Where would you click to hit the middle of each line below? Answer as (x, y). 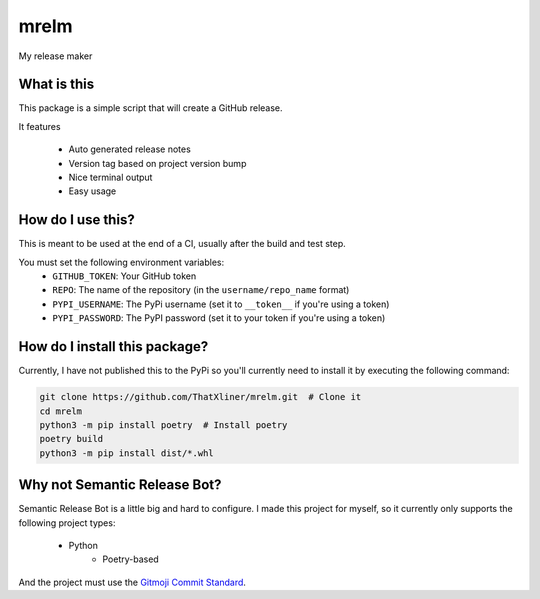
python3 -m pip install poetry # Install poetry (163, 424)
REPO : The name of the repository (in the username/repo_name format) (201, 290)
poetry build (71, 439)
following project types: (67, 522)
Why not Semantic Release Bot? (120, 485)
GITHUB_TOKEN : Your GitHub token (124, 276)
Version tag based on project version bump (157, 163)
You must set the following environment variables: (121, 262)
